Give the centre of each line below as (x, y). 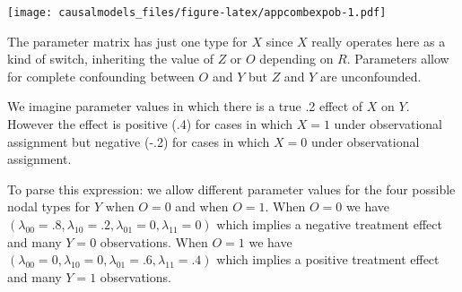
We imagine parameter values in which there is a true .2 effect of (185, 106)
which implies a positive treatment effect (328, 259)
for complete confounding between (101, 76)
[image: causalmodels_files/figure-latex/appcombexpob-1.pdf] (197, 13)
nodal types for (49, 206)
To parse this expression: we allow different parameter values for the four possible (231, 189)
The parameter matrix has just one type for (127, 41)
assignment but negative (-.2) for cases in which (139, 141)
